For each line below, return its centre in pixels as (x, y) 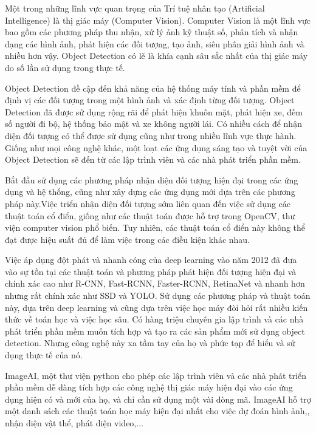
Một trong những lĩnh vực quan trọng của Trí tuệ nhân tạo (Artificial (135, 8)
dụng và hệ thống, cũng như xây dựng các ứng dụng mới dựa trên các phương (150, 192)
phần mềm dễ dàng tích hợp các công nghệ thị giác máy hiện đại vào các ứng (149, 387)
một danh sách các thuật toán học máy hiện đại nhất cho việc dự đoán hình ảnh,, (157, 411)
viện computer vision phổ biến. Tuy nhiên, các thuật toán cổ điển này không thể (155, 227)
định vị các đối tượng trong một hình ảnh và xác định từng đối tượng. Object (150, 100)
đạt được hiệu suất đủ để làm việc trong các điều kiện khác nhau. (128, 239)
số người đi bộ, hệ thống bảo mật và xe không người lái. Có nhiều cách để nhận (153, 124)
